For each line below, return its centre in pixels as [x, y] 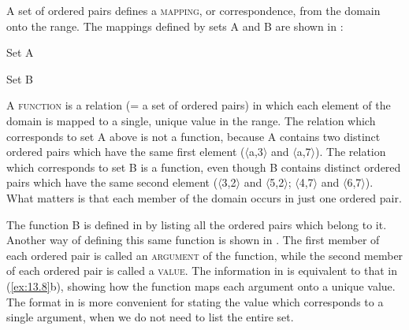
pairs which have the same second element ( [112, 182]
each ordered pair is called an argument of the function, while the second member [205, 255]
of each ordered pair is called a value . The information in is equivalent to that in [202, 271]
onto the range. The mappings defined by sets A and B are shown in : [175, 26]
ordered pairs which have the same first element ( [126, 152]
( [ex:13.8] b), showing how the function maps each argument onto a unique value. [201, 286]
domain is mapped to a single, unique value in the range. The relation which [191, 120]
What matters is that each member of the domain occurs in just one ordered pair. [204, 197]
